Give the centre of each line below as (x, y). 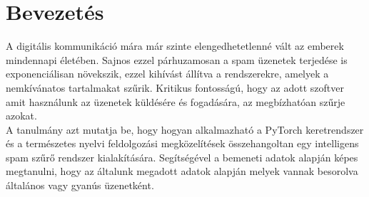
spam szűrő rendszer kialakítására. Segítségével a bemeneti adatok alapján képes (182, 157)
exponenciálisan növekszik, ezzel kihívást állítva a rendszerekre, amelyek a (167, 74)
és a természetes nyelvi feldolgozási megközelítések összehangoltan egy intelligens (182, 143)
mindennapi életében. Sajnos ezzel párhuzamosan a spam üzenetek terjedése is (177, 59)
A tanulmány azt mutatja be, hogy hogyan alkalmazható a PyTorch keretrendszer (185, 129)
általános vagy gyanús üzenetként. (80, 185)
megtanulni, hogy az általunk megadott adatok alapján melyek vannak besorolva (182, 171)
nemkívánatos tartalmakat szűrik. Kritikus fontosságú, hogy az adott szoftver (175, 87)
